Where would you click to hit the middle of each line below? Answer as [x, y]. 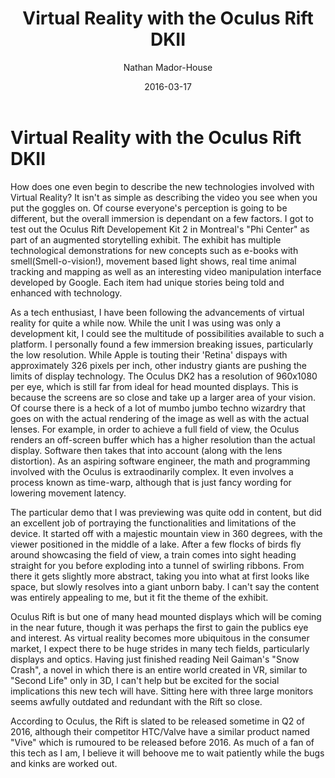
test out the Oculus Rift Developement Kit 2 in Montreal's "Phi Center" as [160, 229]
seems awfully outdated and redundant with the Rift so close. [136, 701]
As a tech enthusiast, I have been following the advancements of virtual [157, 312]
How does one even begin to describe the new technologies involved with [162, 186]
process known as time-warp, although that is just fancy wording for [151, 482]
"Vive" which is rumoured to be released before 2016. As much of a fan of [162, 742]
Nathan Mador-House [168, 67]
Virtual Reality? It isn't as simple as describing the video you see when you [164, 197]
